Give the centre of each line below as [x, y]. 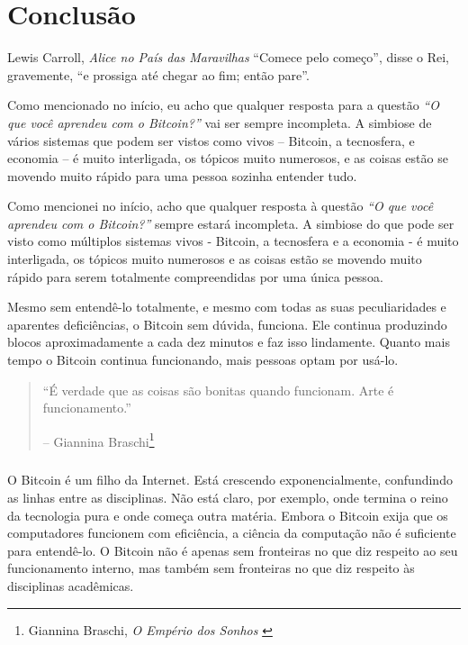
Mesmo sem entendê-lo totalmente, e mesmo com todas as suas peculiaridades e [227, 307]
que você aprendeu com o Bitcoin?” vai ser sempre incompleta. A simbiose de [220, 122]
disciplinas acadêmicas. [71, 586]
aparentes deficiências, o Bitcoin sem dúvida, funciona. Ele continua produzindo [227, 324]
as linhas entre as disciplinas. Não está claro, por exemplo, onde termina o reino [228, 498]
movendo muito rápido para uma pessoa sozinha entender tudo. [182, 175]
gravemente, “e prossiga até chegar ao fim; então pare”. [158, 74]
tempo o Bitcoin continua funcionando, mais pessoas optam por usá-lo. [203, 360]
